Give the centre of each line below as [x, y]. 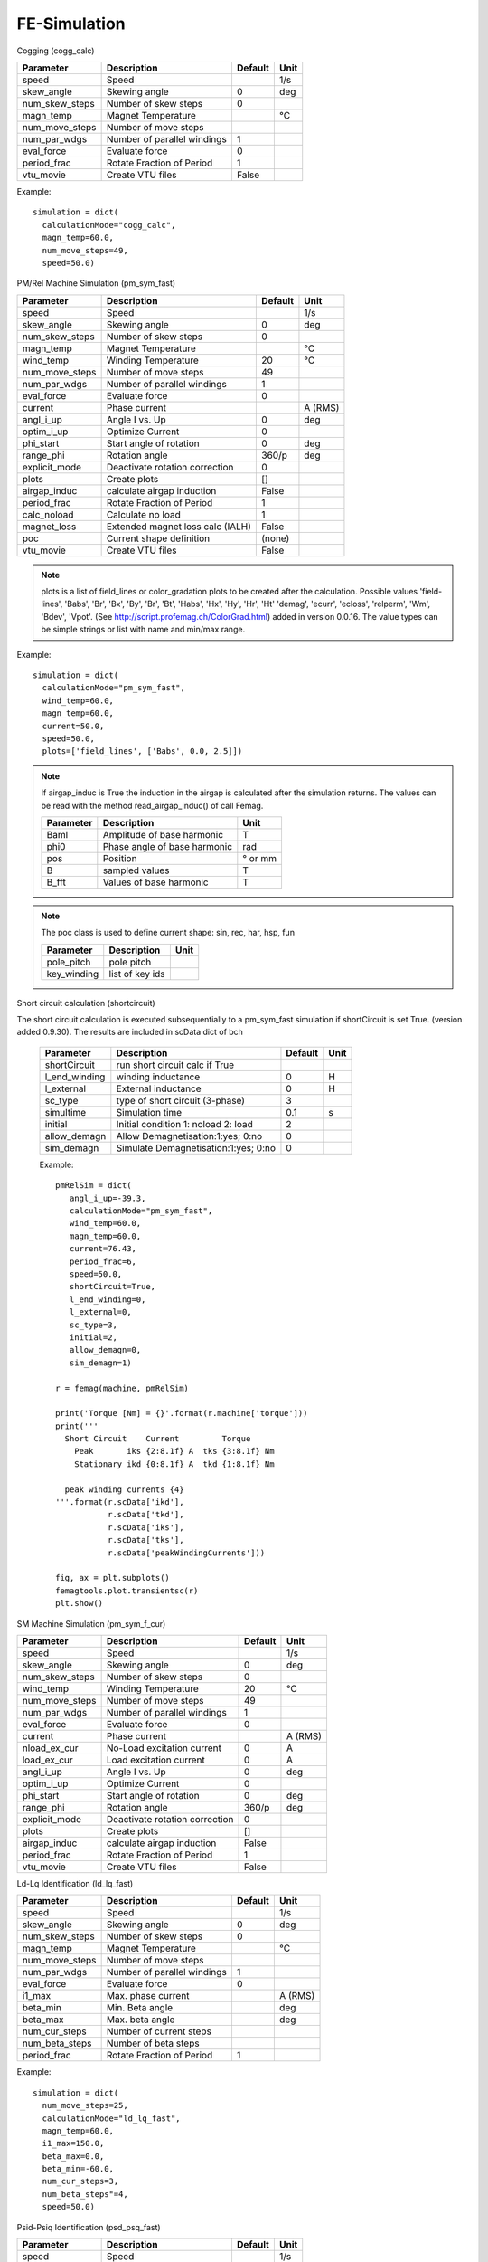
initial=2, [93, 1337]
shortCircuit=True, [113, 1287]
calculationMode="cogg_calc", [109, 225]
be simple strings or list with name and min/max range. [143, 630]
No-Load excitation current [164, 1748]
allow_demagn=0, [105, 1350]
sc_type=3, [93, 1325]
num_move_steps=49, [85, 250]
